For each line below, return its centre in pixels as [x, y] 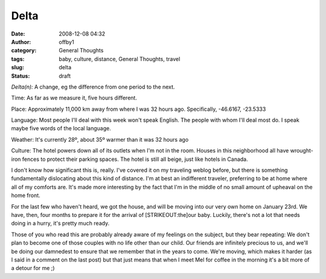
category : [24, 51]
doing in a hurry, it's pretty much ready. [60, 224]
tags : [18, 59]
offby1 [67, 42]
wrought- [302, 151]
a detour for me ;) [33, 268]
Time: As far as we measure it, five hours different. [74, 98]
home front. [26, 195]
